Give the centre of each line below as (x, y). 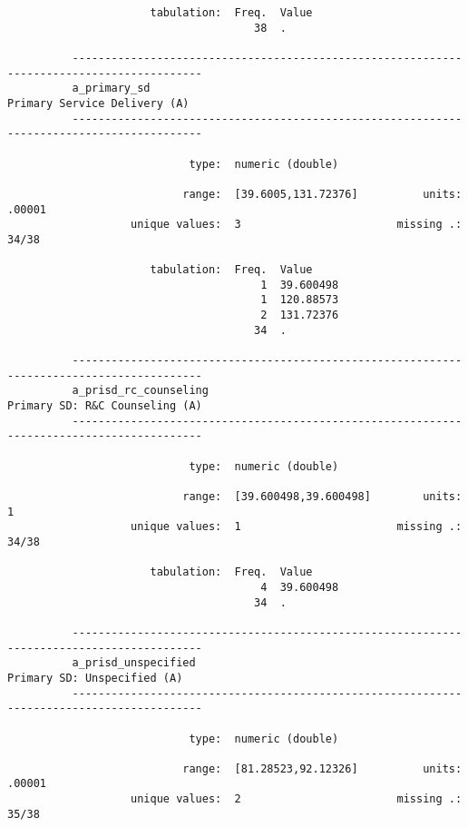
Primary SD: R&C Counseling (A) (105, 406)
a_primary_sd (111, 89)
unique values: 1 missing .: (297, 527)
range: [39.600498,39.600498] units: (322, 497)
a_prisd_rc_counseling (140, 391)
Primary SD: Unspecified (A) (95, 678)
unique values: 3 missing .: (297, 225)
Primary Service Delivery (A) (98, 103)
